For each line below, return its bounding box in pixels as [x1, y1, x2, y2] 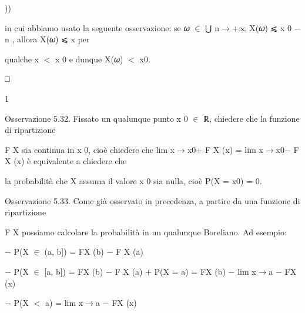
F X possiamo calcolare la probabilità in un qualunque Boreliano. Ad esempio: [5, 225, 287, 238]
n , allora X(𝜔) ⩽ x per [5, 33, 90, 45]
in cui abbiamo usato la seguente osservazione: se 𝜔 [5, 21, 190, 34]
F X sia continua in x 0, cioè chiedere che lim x [5, 143, 175, 155]
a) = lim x [45, 297, 83, 309]
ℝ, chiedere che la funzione [203, 112, 300, 124]
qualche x [5, 52, 39, 65]
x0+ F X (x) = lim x [187, 143, 263, 155]
